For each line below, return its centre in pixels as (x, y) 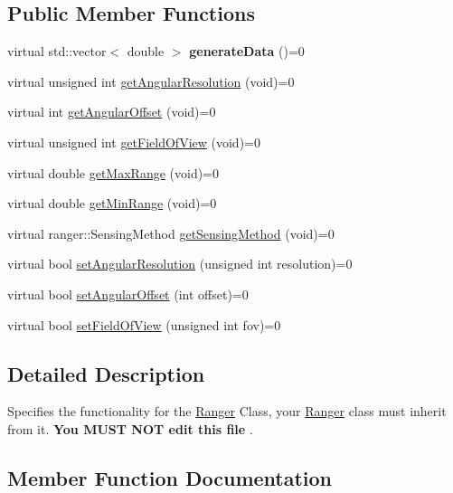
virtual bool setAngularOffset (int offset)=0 (128, 294)
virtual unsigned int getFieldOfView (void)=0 (134, 142)
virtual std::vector (57, 51)
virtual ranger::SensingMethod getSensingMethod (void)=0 (171, 233)
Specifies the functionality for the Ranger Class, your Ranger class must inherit (227, 411)
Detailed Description (106, 373)
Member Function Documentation (170, 477)
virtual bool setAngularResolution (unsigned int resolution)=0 (180, 264)
